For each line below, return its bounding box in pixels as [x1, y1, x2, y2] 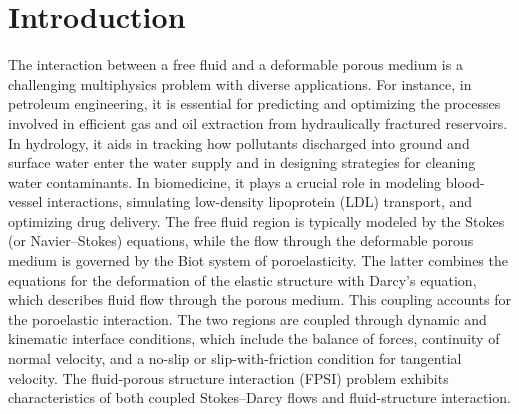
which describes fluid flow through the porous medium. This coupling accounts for [8, 289, 512, 310]
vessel [8, 191, 43, 212]
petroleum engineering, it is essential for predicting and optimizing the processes [8, 93, 501, 114]
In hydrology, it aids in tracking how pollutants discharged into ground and [8, 132, 470, 153]
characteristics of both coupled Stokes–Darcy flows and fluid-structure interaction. [8, 387, 511, 408]
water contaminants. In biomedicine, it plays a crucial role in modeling [8, 171, 442, 192]
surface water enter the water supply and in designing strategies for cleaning [8, 152, 476, 173]
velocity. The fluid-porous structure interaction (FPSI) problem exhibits [8, 367, 449, 388]
